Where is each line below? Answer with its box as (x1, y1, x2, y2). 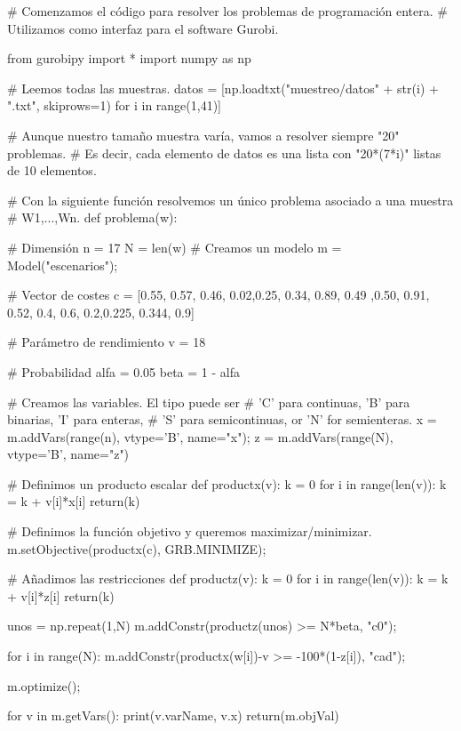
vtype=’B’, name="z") (7, 445, 130, 463)
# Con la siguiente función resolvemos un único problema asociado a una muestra (7, 190, 454, 209)
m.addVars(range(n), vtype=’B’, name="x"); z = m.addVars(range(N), (7, 427, 393, 446)
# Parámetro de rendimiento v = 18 (7, 333, 206, 351)
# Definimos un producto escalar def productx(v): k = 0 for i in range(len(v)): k (7, 474, 447, 493)
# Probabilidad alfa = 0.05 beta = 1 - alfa (7, 362, 240, 381)
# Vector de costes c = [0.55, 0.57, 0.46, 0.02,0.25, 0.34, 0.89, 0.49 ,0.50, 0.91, (7, 285, 430, 304)
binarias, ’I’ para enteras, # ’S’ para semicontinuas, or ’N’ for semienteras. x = (7, 410, 437, 429)
